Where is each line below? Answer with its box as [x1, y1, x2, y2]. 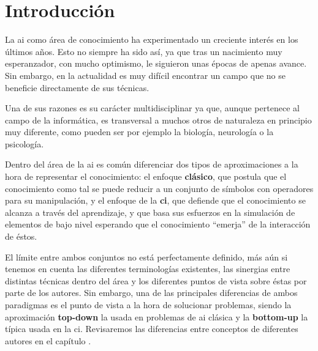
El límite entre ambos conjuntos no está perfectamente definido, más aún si [5, 250, 288, 263]
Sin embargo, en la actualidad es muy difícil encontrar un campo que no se [5, 68, 286, 81]
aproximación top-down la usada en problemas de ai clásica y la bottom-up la [5, 310, 308, 323]
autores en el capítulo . [5, 334, 91, 347]
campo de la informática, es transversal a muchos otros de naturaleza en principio [5, 113, 312, 126]
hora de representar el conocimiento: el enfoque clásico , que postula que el [5, 170, 287, 183]
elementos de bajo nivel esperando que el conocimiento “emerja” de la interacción [5, 218, 311, 231]
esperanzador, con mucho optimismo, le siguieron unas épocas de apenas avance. [5, 57, 307, 70]
